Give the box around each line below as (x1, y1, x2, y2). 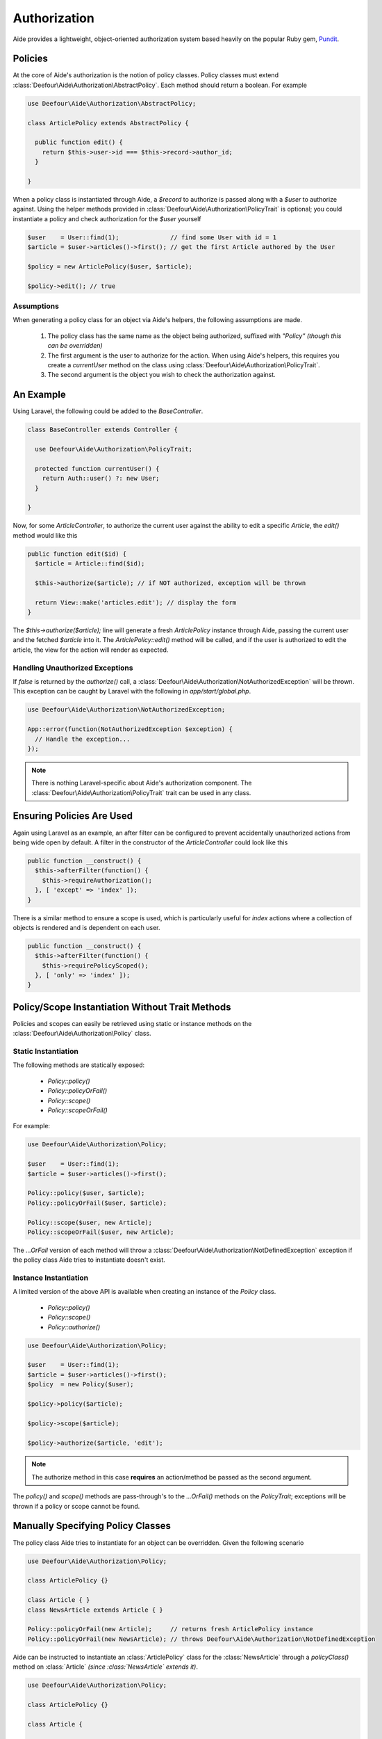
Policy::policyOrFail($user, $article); (27, 1199, 167, 1207)
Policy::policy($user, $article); (27, 1189, 145, 1197)
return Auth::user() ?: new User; (42, 474, 160, 483)
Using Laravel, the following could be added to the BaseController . (13, 407, 204, 415)
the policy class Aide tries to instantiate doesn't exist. (13, 1256, 166, 1264)
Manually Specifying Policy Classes (13, 1520, 172, 1532)
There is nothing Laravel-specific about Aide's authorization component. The (31, 779, 252, 787)
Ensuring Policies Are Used (13, 810, 133, 822)
